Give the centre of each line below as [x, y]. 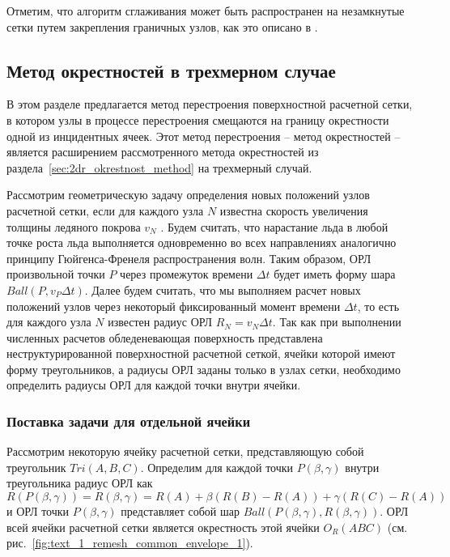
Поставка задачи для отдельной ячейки [129, 421]
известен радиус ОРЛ [160, 322]
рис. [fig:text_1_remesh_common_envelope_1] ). [130, 543]
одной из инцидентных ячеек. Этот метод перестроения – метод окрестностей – [204, 136]
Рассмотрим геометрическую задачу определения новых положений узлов [188, 195]
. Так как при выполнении [337, 322]
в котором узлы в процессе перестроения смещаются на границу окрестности [198, 119]
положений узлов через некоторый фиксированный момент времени [174, 306]
